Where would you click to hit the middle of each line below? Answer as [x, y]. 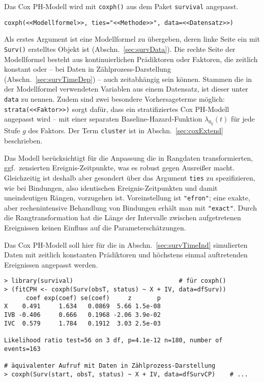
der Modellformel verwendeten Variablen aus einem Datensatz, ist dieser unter [126, 89]
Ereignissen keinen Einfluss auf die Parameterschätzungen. [95, 228]
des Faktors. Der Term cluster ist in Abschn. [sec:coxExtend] [126, 130]
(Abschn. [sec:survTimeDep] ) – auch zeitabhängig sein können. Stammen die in [128, 79]
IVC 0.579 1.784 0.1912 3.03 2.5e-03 [82, 323]
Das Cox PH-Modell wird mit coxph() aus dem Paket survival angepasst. [121, 6]
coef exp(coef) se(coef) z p [93, 298]
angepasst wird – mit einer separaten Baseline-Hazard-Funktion [103, 119]
